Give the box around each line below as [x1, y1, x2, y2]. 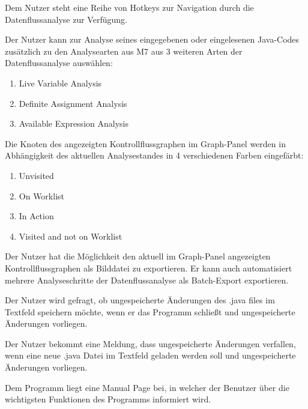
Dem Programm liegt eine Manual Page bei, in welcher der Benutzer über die [5, 381, 289, 393]
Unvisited [19, 169, 54, 181]
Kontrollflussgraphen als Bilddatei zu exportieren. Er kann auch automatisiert [5, 261, 292, 274]
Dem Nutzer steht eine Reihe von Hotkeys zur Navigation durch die [5, 1, 254, 13]
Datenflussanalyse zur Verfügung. [5, 13, 127, 25]
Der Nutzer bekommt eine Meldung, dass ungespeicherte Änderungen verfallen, [5, 337, 296, 350]
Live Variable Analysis [19, 76, 102, 89]
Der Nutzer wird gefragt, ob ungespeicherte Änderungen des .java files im [5, 294, 275, 306]
